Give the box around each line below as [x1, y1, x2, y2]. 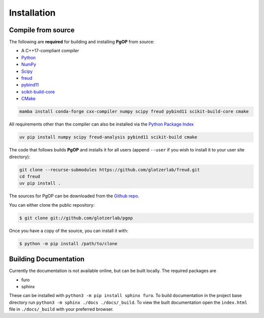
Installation [9, 7, 56, 18]
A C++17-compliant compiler [21, 48, 79, 54]
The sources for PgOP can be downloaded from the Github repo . [9, 193, 139, 199]
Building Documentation [9, 255, 85, 263]
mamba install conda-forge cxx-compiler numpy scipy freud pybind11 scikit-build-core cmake [19, 109, 249, 114]
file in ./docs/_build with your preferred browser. [9, 306, 114, 312]
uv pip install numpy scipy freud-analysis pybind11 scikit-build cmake [19, 134, 198, 140]
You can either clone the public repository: [9, 202, 95, 208]
